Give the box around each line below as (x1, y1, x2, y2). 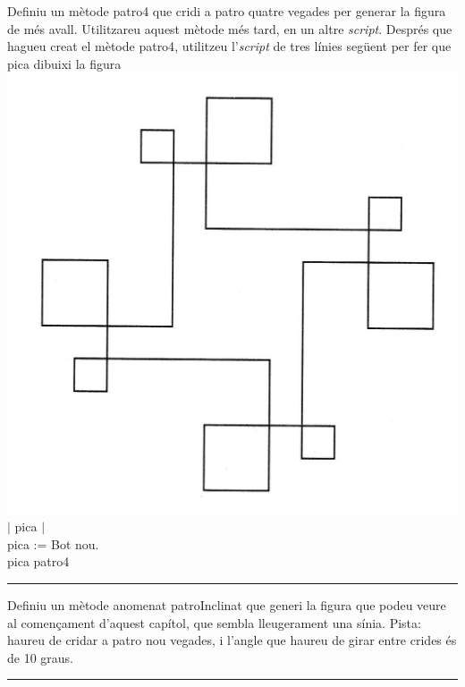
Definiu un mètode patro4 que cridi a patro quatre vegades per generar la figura (7, 2, 446, 20)
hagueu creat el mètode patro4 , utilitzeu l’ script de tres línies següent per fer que (7, 37, 452, 55)
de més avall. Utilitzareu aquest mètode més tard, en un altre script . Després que (7, 19, 452, 38)
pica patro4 (7, 552, 70, 571)
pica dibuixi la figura (7, 54, 122, 72)
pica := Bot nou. (7, 534, 99, 553)
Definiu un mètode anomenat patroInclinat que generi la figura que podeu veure (7, 595, 446, 614)
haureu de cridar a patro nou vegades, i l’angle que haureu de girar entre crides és (7, 631, 457, 649)
